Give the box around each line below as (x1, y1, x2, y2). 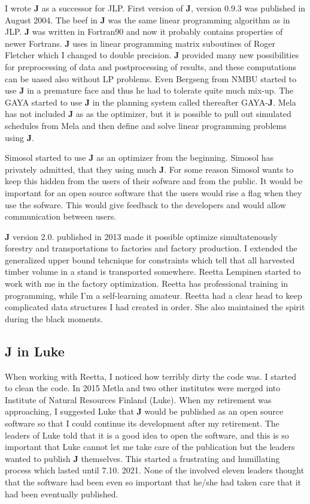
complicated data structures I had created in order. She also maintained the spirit (5, 301, 305, 313)
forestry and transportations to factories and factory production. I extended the (5, 242, 297, 254)
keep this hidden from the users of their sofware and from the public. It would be (5, 175, 303, 187)
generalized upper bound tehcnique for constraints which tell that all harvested (5, 253, 295, 266)
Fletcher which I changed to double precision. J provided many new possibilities (5, 49, 299, 61)
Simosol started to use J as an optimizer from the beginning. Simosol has (5, 151, 274, 164)
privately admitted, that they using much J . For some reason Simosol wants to (5, 163, 294, 175)
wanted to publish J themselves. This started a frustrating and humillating (5, 452, 280, 464)
